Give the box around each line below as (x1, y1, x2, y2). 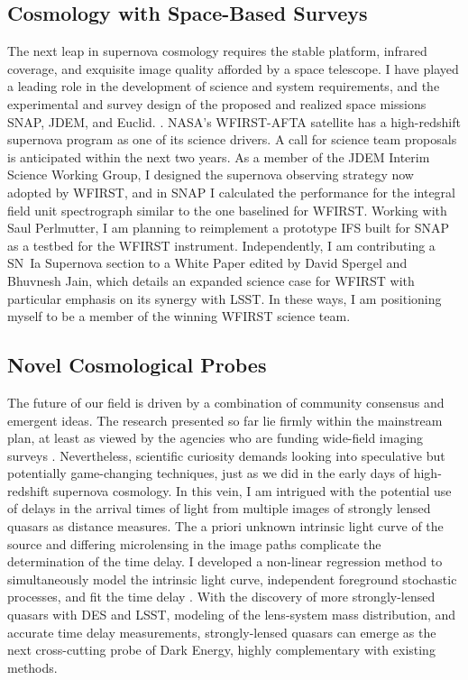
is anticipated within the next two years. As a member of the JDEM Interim (7, 147, 430, 166)
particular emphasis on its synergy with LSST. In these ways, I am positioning (7, 289, 442, 308)
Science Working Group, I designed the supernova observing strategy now (7, 165, 414, 184)
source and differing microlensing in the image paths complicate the (7, 534, 381, 553)
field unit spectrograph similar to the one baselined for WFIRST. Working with (7, 200, 447, 219)
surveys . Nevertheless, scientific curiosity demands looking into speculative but (7, 446, 445, 464)
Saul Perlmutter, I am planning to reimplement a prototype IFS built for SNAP (7, 218, 450, 237)
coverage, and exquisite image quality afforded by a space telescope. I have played (7, 59, 459, 78)
